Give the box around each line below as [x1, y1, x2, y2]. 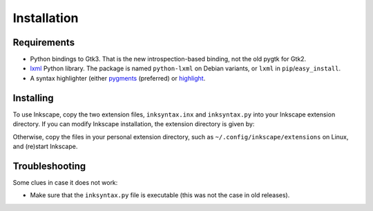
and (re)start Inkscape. [12, 142, 78, 150]
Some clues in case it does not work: [12, 178, 118, 186]
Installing [12, 92, 55, 103]
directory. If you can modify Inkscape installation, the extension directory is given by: [12, 120, 255, 128]
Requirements [12, 37, 75, 48]
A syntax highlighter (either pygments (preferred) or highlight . [30, 74, 206, 82]
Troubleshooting [12, 160, 86, 172]
